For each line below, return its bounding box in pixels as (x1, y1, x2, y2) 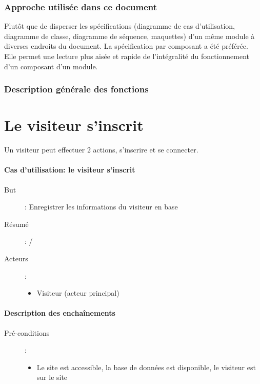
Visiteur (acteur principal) (36, 287, 119, 298)
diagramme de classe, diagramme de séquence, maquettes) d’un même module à (4, 30, 255, 41)
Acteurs (4, 253, 28, 263)
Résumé (4, 218, 29, 229)
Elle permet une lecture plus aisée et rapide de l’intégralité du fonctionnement (4, 51, 250, 61)
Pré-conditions (4, 327, 50, 338)
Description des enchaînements (4, 308, 115, 318)
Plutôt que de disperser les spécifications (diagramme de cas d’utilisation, (4, 21, 235, 31)
